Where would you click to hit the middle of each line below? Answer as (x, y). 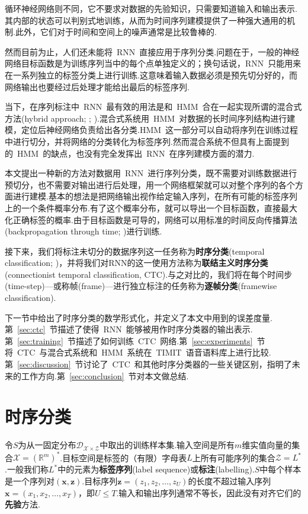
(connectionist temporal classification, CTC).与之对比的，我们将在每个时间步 (149, 274)
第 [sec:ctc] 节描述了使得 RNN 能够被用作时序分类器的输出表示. (129, 329)
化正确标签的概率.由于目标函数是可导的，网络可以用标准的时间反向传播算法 (151, 219)
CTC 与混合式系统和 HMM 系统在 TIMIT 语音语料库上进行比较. (144, 352)
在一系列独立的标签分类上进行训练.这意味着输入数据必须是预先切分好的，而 (151, 74)
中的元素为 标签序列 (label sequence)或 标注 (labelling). (156, 469)
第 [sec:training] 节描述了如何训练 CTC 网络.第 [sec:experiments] (129, 340)
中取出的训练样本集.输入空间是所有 (167, 445)
